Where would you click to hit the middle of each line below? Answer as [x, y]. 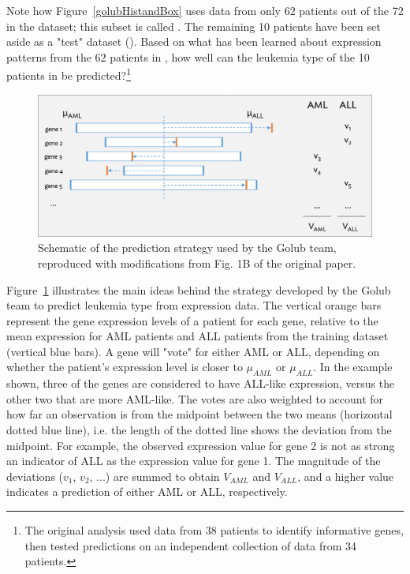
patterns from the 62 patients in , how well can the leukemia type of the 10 [188, 56]
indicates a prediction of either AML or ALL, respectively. [147, 491]
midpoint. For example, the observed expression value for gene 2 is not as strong [201, 445]
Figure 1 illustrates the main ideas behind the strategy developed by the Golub [199, 289]
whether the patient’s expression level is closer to [125, 367]
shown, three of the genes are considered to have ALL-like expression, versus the [201, 383]
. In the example [353, 367]
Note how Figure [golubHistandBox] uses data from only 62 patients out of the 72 [205, 10]
